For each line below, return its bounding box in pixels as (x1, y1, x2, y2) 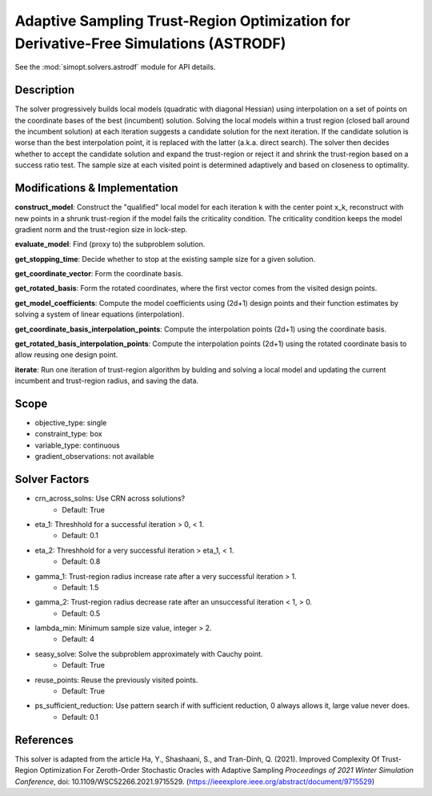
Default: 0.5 (62, 609, 101, 618)
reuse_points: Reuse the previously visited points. (34, 675, 198, 685)
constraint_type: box (34, 429, 103, 439)
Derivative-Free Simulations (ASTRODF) (14, 34, 286, 52)
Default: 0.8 (62, 557, 101, 566)
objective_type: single (34, 418, 107, 428)
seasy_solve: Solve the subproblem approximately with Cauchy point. (34, 649, 263, 658)
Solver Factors (14, 472, 90, 486)
